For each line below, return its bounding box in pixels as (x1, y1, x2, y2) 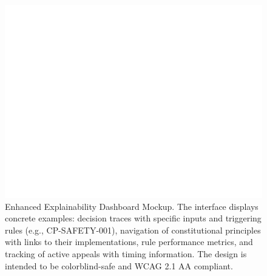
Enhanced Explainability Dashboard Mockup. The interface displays (5, 200, 259, 212)
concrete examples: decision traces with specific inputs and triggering (5, 212, 262, 224)
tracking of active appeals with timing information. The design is (5, 247, 247, 260)
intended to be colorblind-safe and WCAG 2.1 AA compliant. (5, 259, 233, 272)
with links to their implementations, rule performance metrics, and (5, 235, 253, 248)
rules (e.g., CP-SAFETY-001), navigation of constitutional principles (5, 223, 261, 236)
